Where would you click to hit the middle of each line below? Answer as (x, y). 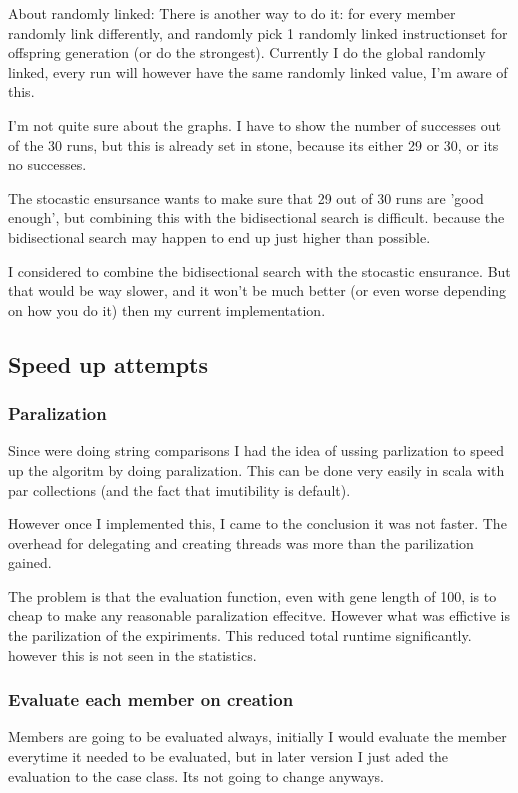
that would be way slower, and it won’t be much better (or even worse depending (257, 290)
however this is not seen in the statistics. (132, 654)
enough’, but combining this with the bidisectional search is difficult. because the (256, 217)
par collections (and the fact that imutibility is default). (179, 489)
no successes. (47, 164)
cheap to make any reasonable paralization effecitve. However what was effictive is (259, 615)
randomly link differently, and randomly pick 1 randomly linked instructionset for (258, 32)
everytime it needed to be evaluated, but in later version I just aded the (228, 756)
